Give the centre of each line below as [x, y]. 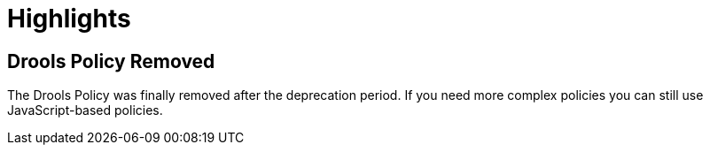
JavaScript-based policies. [85, 110]
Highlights [69, 19]
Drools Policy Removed [111, 61]
